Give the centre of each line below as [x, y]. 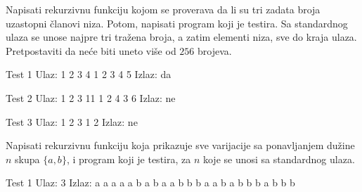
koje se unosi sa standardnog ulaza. [279, 159]
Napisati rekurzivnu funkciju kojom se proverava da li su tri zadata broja [163, 9]
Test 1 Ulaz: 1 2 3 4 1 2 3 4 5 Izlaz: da [89, 74]
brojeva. [215, 50]
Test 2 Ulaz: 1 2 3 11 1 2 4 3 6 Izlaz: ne [91, 97]
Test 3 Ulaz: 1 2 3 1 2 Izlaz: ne [72, 121]
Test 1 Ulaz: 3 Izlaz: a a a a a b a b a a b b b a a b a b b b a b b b [150, 183]
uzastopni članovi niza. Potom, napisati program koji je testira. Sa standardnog [177, 23]
